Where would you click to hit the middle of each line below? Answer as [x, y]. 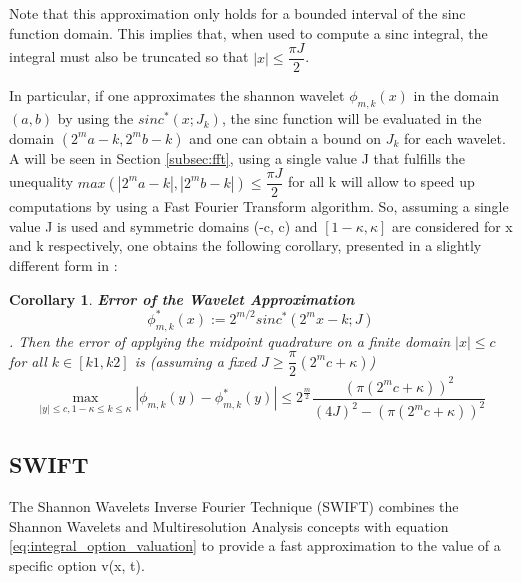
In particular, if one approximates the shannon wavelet [177, 95]
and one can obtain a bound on [285, 137]
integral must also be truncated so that [129, 56]
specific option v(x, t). [77, 565]
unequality [41, 181]
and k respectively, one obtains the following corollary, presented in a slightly [245, 245]
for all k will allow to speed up [381, 181]
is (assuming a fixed [195, 360]
